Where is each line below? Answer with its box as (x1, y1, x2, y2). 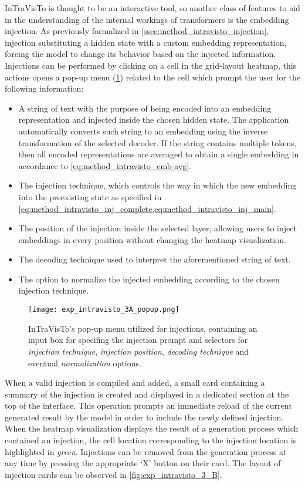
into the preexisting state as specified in (18, 190, 162, 203)
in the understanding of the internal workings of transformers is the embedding (5, 13, 289, 25)
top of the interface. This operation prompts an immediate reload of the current (5, 399, 292, 412)
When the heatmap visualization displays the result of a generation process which (5, 422, 299, 435)
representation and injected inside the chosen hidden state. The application (18, 113, 289, 126)
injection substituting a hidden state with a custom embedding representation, (5, 36, 287, 48)
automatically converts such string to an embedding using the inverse (18, 124, 268, 137)
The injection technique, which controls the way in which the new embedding (18, 179, 297, 191)
